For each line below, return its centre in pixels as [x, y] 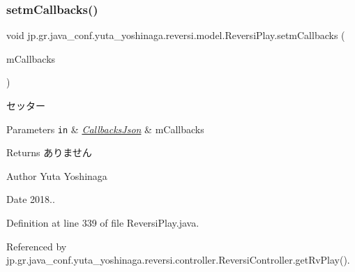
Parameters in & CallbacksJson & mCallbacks [105, 129]
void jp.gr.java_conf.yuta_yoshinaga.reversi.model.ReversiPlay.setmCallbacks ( [176, 35]
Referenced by [37, 246]
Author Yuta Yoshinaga [57, 175]
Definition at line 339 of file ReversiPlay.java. [103, 223]
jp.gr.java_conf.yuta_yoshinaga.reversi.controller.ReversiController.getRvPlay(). [178, 260]
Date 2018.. [31, 199]
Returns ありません [49, 152]
